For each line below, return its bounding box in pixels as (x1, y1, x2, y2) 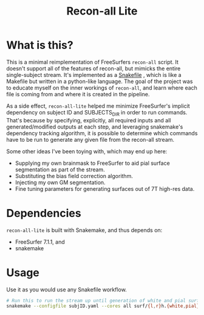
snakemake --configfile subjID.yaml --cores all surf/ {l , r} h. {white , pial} (6, 303, 200, 310)
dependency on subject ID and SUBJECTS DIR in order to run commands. (6, 108, 188, 118)
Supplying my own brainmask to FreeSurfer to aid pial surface (15, 159, 170, 167)
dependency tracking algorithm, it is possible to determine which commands (6, 129, 198, 137)
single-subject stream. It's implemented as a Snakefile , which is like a (6, 71, 182, 78)
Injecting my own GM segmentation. (15, 179, 106, 186)
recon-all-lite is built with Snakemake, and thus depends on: (6, 226, 163, 234)
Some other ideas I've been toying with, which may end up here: (6, 147, 168, 155)
